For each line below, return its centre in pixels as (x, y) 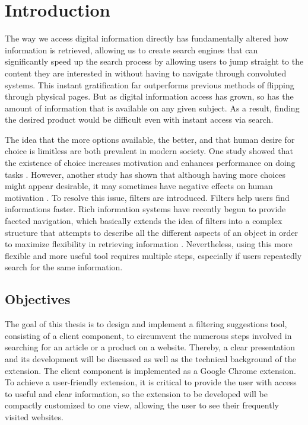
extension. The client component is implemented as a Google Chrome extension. (150, 370)
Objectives (38, 299)
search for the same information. (64, 267)
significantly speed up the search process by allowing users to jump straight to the (154, 61)
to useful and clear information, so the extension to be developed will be (136, 393)
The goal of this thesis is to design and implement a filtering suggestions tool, (146, 324)
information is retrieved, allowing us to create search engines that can (131, 49)
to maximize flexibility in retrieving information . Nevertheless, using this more (149, 244)
